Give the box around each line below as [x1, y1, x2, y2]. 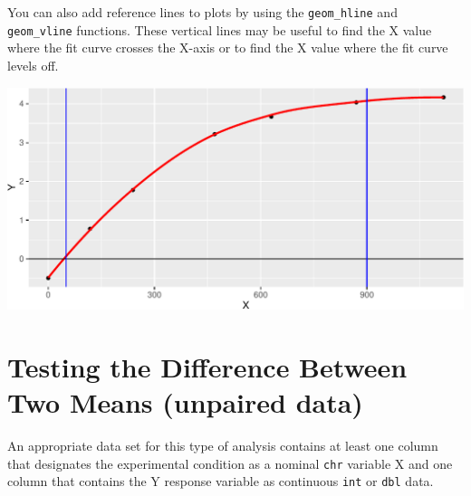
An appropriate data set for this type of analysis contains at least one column [7, 436, 438, 454]
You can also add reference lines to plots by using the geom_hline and [7, 3, 398, 21]
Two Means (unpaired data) [7, 384, 363, 421]
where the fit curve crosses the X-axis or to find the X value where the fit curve [7, 38, 448, 57]
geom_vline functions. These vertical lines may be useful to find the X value [7, 20, 432, 39]
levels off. [7, 55, 59, 74]
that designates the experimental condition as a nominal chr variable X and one [7, 453, 453, 472]
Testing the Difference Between [7, 348, 408, 385]
